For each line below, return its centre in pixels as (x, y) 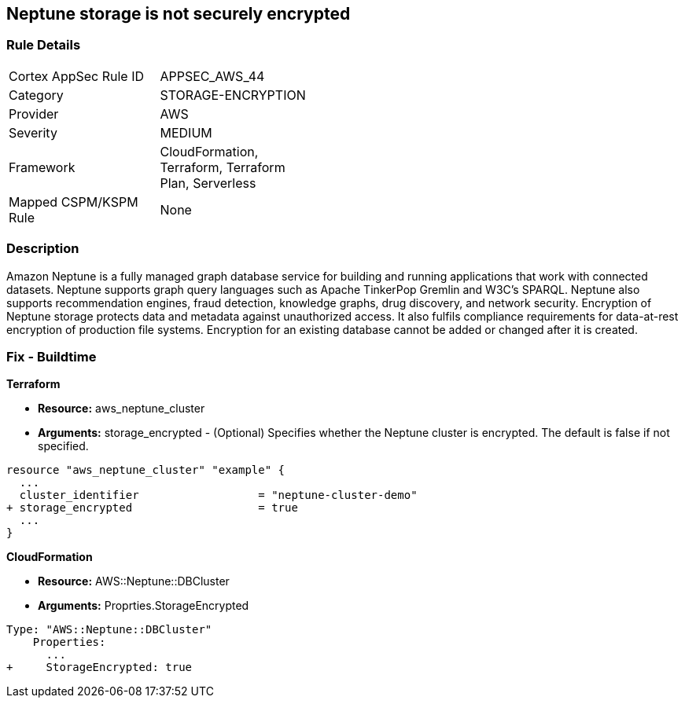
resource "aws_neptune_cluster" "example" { (146, 470)
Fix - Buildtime (52, 356)
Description (43, 249)
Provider (34, 114)
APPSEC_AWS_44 (212, 76)
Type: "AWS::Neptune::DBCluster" (109, 630)
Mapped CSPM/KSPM (74, 202)
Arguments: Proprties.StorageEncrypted (144, 606)
